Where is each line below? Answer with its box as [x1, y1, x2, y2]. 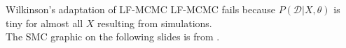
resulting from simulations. [97, 15, 212, 30]
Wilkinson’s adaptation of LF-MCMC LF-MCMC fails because [6, 2, 275, 16]
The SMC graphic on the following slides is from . [6, 29, 220, 44]
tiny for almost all [6, 15, 83, 30]
